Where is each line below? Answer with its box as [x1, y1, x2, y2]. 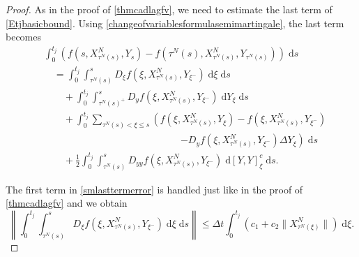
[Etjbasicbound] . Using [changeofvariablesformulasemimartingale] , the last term [6, 15, 344, 30]
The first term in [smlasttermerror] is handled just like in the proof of [6, 182, 303, 196]
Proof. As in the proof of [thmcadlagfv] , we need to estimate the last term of [6, 2, 333, 16]
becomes [6, 29, 42, 44]
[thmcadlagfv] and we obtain [6, 196, 128, 210]
